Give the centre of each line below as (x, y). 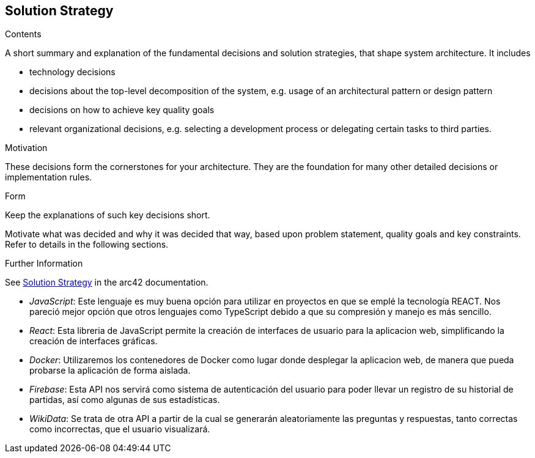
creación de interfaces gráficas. (94, 341)
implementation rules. (49, 177)
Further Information (44, 264)
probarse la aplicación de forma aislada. (110, 371)
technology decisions (72, 72)
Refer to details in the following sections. (87, 245)
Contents (23, 34)
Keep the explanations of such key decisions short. (108, 215)
